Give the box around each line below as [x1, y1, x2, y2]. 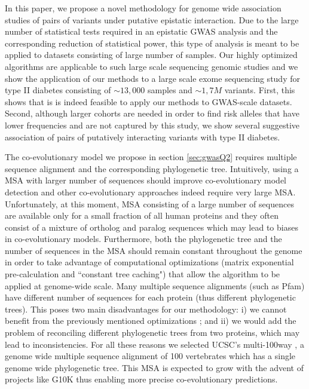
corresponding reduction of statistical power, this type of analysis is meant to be [5, 36, 299, 49]
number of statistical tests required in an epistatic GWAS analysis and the [5, 25, 278, 38]
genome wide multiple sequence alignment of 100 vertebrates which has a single [5, 350, 296, 362]
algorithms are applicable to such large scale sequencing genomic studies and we [5, 60, 298, 72]
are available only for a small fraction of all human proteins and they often [5, 209, 279, 222]
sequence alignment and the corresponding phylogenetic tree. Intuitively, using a [5, 162, 299, 174]
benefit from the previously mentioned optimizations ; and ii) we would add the [5, 314, 296, 327]
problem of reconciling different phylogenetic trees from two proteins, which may [5, 326, 300, 339]
